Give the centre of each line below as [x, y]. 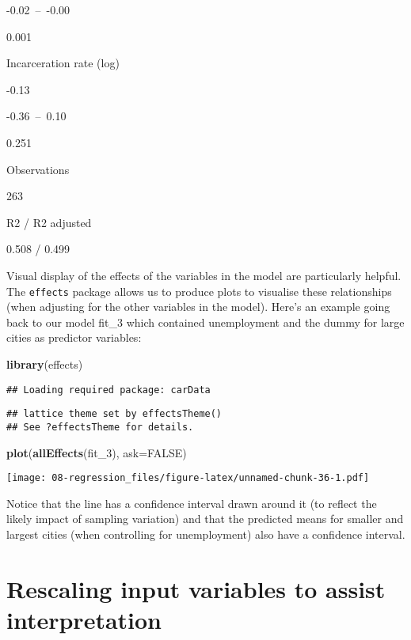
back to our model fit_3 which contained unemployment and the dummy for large [205, 322]
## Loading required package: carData [108, 390]
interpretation [84, 619]
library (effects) [45, 364]
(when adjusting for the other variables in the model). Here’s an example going [198, 307]
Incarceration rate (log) [63, 63]
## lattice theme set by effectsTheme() [114, 414]
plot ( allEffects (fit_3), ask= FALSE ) [97, 452]
